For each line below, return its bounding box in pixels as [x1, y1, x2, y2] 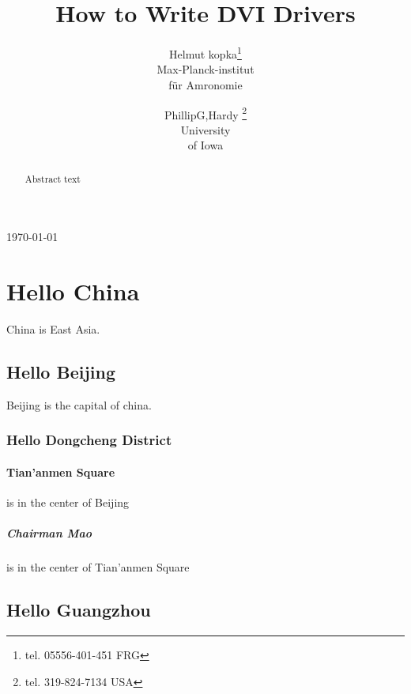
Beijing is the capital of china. [6, 396, 152, 413]
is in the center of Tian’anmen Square [6, 559, 190, 575]
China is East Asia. [6, 321, 100, 338]
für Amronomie [168, 76, 243, 92]
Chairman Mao [6, 525, 92, 541]
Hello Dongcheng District [6, 430, 172, 450]
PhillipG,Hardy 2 [164, 104, 247, 123]
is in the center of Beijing [6, 494, 130, 511]
